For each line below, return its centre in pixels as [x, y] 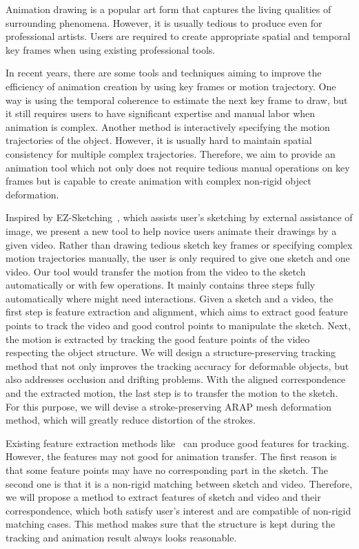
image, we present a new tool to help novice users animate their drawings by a [171, 230]
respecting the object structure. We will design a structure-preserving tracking [171, 352]
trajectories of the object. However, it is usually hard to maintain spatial [159, 140]
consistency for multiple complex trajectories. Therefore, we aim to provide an [171, 153]
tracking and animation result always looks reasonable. [121, 537]
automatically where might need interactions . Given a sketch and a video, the [170, 298]
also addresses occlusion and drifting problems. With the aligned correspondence [176, 379]
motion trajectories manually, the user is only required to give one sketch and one [178, 258]
